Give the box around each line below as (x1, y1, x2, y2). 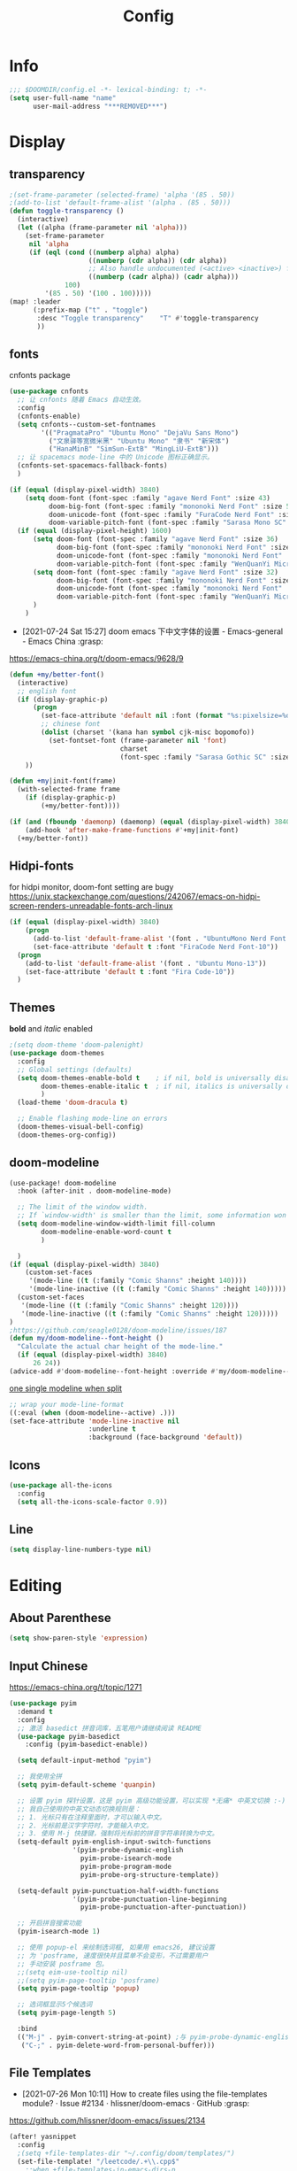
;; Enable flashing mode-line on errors (17, 1114, 168, 1124)
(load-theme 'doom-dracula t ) (17, 1098, 128, 1108)
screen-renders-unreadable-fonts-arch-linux (9, 900, 173, 911)
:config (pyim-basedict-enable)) (25, 1740, 148, 1750)
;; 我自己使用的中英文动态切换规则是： (17, 1804, 141, 1813)
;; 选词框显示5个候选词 (17, 2000, 93, 2009)
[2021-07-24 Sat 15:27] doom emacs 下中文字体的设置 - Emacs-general (21, 626, 284, 637)
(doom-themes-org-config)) (17, 1131, 117, 1140)
